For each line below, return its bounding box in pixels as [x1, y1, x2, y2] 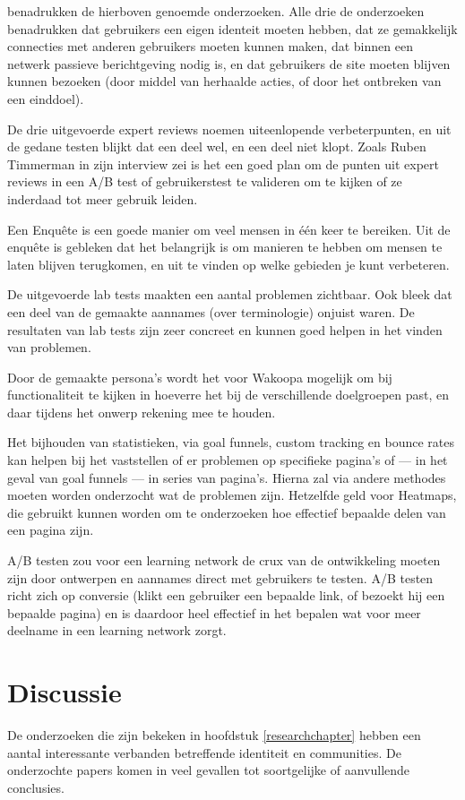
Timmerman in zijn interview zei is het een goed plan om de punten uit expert [7, 154, 440, 173]
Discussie [7, 674, 122, 710]
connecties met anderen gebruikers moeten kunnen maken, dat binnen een [7, 37, 413, 56]
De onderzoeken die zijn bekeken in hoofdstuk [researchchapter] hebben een [7, 726, 421, 744]
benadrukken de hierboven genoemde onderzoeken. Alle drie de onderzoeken [7, 2, 425, 20]
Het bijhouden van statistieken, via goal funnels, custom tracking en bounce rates [7, 433, 455, 452]
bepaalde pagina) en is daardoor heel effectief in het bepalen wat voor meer [7, 603, 421, 622]
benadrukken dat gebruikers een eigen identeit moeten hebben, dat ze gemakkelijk [7, 19, 458, 38]
